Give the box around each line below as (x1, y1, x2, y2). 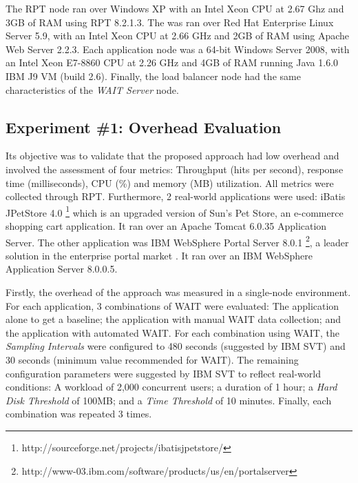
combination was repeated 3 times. (6, 406, 152, 421)
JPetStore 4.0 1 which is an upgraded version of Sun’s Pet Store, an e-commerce (6, 203, 344, 219)
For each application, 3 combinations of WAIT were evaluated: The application (6, 298, 339, 313)
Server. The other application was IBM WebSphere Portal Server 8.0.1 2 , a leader (6, 233, 349, 249)
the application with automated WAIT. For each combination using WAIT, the (6, 325, 339, 339)
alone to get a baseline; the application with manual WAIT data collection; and (6, 312, 341, 326)
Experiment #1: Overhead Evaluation (6, 116, 282, 137)
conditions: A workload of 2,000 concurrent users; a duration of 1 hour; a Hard (6, 379, 337, 394)
